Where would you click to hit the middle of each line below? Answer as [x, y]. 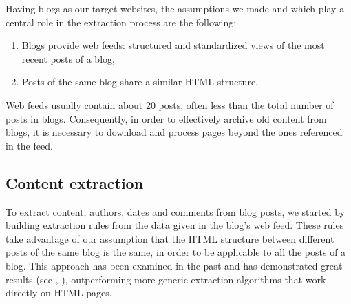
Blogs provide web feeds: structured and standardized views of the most [173, 45]
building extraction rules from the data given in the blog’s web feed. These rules [175, 225]
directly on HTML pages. [59, 293]
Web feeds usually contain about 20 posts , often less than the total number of [170, 104]
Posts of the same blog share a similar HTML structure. [140, 82]
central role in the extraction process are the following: [121, 22]
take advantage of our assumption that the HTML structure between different [170, 238]
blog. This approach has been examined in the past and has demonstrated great [174, 265]
